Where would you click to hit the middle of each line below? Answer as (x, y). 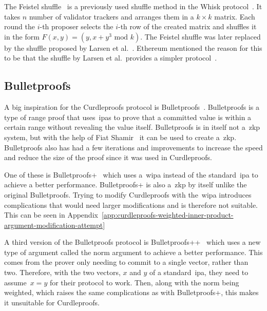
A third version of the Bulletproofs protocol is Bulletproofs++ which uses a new (132, 242)
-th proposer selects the (77, 26)
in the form (22, 36)
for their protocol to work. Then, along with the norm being (144, 282)
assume (15, 282)
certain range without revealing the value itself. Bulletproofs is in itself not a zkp (132, 127)
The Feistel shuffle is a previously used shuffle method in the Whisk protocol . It (133, 6)
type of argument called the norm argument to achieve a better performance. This (133, 252)
